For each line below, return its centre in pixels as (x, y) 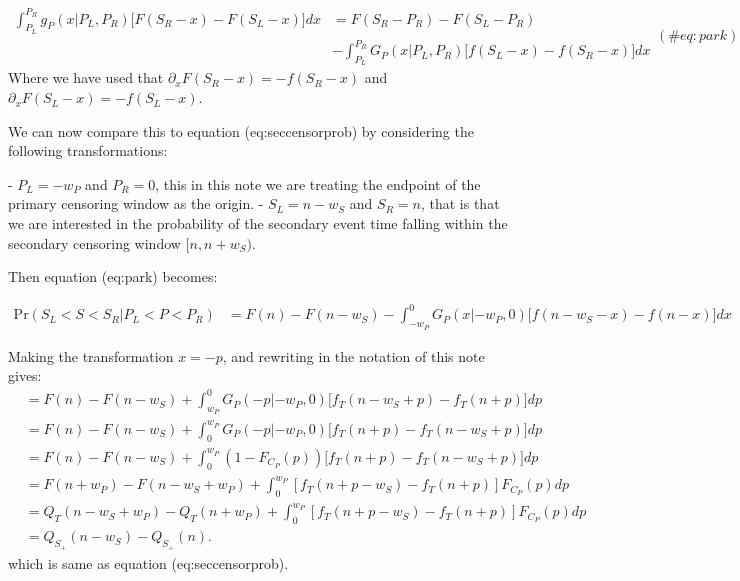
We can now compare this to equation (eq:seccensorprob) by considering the (241, 130)
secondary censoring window (94, 242)
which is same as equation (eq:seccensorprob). (148, 562)
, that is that (460, 203)
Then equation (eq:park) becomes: (113, 276)
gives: (25, 375)
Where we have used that (86, 77)
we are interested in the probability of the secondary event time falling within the (258, 223)
